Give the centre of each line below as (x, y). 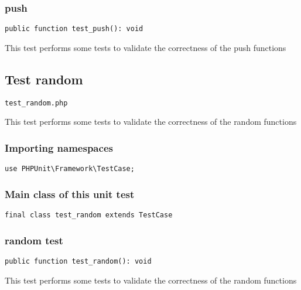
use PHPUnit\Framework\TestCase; (70, 169)
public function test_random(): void (78, 261)
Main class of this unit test (70, 194)
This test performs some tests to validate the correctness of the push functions (146, 47)
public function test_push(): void (74, 29)
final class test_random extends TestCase (89, 215)
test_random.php (36, 103)
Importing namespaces (59, 147)
